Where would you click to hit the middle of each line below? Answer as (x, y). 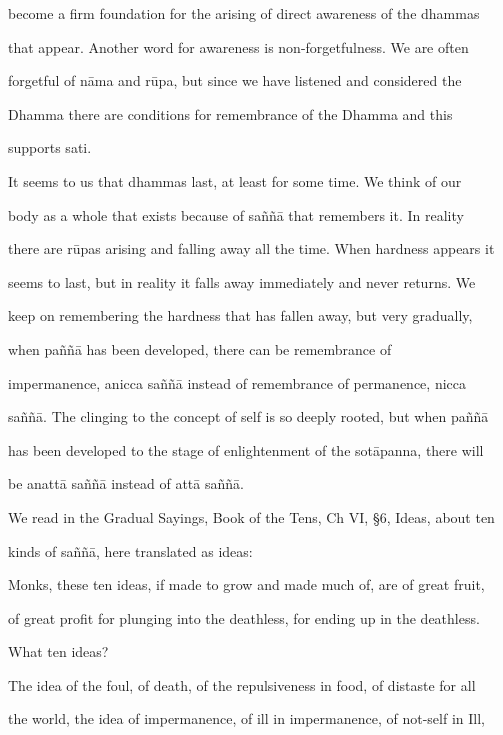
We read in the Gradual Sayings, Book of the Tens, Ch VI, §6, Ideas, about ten (251, 516)
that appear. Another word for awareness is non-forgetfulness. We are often (238, 46)
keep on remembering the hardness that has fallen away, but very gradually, (240, 315)
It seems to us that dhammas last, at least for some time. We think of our (235, 180)
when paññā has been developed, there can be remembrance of (200, 348)
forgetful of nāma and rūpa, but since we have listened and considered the (235, 80)
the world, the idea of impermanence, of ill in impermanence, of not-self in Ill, (246, 718)
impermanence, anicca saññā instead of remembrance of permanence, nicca (237, 382)
